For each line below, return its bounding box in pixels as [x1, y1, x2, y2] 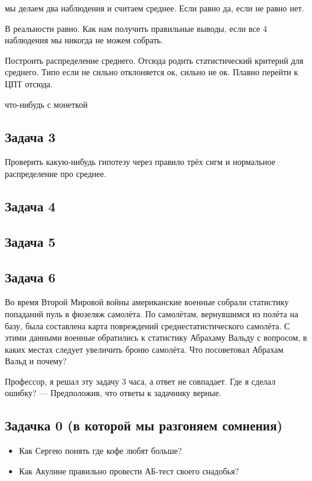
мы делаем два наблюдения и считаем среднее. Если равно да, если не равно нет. [5, 2, 304, 14]
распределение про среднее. [5, 167, 106, 179]
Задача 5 [5, 232, 56, 250]
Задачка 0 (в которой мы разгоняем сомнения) [5, 416, 283, 435]
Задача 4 [5, 196, 56, 215]
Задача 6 [5, 267, 56, 286]
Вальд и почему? [5, 355, 67, 367]
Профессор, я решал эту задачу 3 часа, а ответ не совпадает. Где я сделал [5, 374, 276, 387]
